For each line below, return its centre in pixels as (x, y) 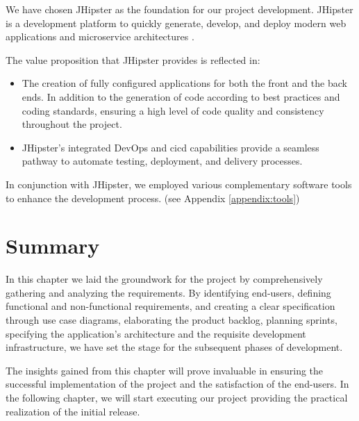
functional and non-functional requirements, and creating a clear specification (170, 306)
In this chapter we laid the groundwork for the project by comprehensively (164, 279)
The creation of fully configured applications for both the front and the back (184, 83)
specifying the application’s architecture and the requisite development (156, 333)
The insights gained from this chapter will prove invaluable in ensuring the (165, 370)
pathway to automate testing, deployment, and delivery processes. (162, 161)
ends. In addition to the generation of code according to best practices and (181, 96)
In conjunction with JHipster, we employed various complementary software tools (179, 184)
